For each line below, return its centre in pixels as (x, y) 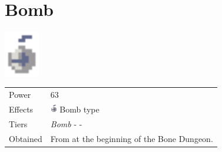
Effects (21, 109)
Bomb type (79, 109)
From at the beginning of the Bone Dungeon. (132, 138)
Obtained (26, 138)
